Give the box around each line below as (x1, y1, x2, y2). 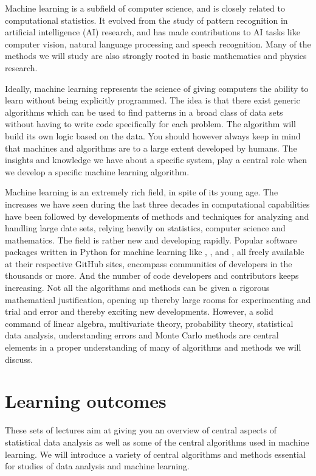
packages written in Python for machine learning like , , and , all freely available (5, 245, 304, 258)
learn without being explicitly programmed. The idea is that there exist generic (5, 94, 300, 107)
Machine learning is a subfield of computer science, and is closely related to (5, 2, 285, 14)
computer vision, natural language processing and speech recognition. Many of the (5, 37, 311, 50)
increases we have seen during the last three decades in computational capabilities (5, 197, 310, 210)
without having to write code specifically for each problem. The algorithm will (5, 117, 296, 130)
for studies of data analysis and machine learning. (5, 460, 190, 472)
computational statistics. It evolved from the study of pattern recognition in (5, 13, 288, 26)
